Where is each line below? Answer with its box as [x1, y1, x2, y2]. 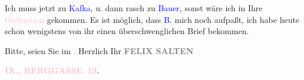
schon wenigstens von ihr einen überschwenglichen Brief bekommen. [5, 25, 249, 37]
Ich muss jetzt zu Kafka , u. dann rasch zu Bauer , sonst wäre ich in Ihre [5, 2, 263, 14]
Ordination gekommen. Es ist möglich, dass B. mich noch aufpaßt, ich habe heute [5, 13, 300, 25]
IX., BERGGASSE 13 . [5, 64, 100, 76]
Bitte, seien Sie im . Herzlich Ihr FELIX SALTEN [5, 44, 194, 56]
